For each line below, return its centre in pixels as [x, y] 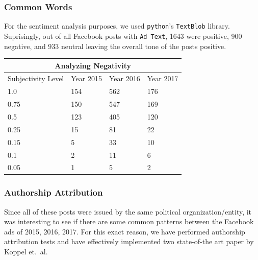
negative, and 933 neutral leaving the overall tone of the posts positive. [115, 46]
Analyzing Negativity [93, 65]
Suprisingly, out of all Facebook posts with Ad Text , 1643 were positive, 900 [123, 36]
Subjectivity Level [36, 78]
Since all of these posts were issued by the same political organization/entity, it [128, 211]
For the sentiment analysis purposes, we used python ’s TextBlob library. [117, 26]
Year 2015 [86, 78]
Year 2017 [163, 78]
